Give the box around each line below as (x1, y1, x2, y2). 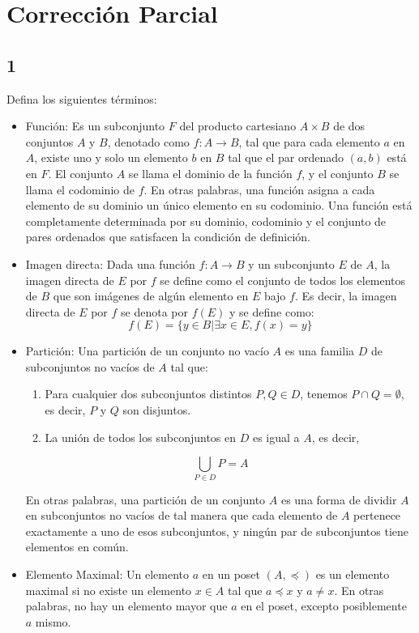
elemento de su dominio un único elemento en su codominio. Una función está (25, 197, 413, 214)
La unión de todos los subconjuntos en (45, 428, 237, 445)
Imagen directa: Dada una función (25, 255, 195, 272)
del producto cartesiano (179, 117, 297, 134)
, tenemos (300, 385, 348, 402)
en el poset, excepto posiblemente (241, 597, 407, 614)
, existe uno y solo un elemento (34, 149, 188, 166)
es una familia (284, 342, 355, 359)
